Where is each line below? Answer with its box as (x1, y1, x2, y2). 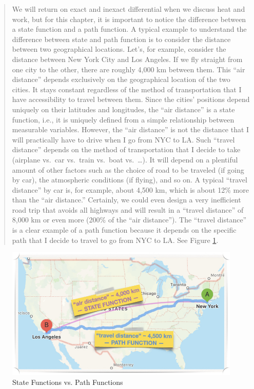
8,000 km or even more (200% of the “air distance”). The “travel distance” (12, 214, 247, 225)
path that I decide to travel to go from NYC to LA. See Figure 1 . (12, 234, 219, 245)
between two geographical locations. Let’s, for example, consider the (12, 44, 226, 54)
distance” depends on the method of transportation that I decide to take (12, 144, 241, 155)
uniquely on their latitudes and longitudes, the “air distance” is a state (12, 104, 235, 114)
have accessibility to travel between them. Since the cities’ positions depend (12, 94, 250, 105)
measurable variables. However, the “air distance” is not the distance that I (12, 124, 249, 135)
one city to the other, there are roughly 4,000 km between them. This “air (12, 64, 245, 74)
